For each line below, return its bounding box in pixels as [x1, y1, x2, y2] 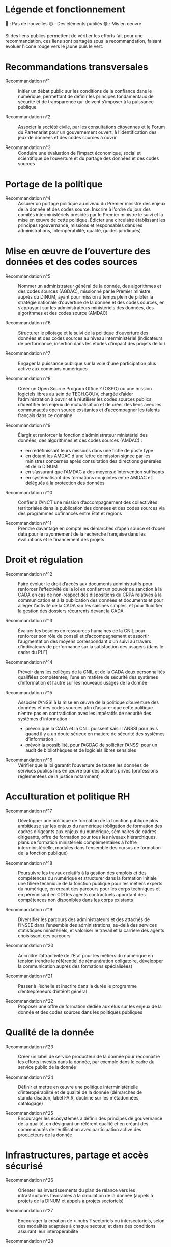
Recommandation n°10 [5, 489, 53, 495]
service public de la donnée [18, 1064, 76, 1070]
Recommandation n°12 [5, 571, 52, 577]
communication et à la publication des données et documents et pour [18, 597, 164, 603]
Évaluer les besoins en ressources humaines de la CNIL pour [18, 627, 146, 634]
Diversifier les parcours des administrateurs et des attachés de [18, 916, 150, 923]
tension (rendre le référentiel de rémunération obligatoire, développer [18, 958, 163, 964]
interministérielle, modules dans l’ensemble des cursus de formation [18, 844, 161, 850]
